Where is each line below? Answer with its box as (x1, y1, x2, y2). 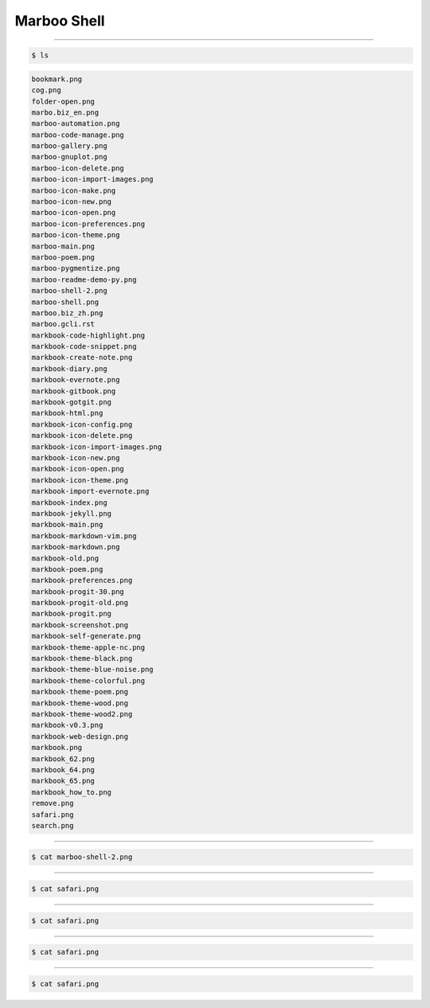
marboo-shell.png (31, 297, 100, 307)
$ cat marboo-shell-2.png (31, 853, 133, 861)
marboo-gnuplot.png (31, 152, 107, 162)
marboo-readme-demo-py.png (31, 275, 137, 284)
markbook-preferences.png (31, 576, 133, 585)
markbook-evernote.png (31, 375, 120, 385)
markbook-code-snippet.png (31, 342, 137, 351)
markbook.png (31, 743, 83, 752)
